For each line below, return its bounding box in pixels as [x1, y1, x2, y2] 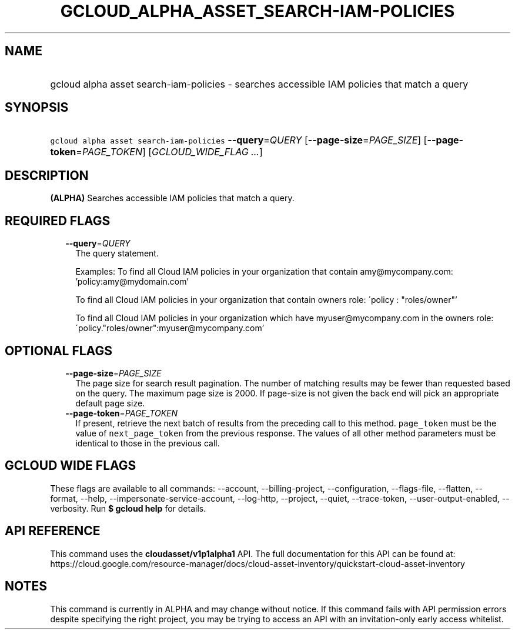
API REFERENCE [5, 523, 101, 539]
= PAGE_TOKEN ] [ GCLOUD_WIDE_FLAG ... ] [76, 146, 263, 158]
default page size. [75, 398, 145, 408]
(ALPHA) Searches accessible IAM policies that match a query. [50, 193, 295, 203]
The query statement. [75, 248, 159, 259]
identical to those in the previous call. [75, 438, 220, 448]
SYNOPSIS [5, 100, 69, 115]
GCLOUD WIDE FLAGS [5, 458, 136, 473]
